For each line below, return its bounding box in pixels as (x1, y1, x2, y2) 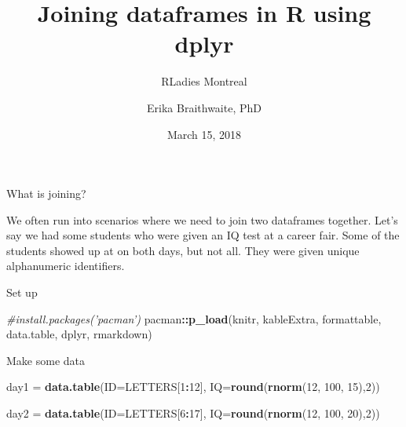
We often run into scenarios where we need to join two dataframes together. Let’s (6, 211, 398, 228)
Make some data (6, 352, 86, 368)
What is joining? (6, 185, 86, 202)
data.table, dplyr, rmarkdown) (6, 326, 152, 342)
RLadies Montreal (161, 73, 247, 89)
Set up (6, 284, 38, 301)
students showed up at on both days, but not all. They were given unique (6, 242, 360, 258)
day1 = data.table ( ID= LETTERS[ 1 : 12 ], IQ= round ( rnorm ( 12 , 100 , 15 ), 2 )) (6, 378, 380, 395)
